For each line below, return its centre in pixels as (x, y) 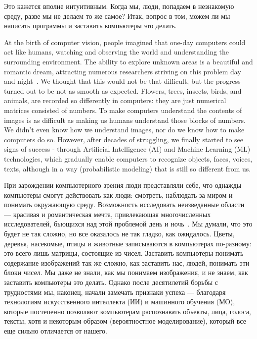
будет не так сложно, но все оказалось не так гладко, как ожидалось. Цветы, (119, 234)
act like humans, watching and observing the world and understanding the (116, 52)
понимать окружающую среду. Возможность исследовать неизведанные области (124, 204)
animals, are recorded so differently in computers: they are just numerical (115, 100)
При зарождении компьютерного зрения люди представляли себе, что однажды (123, 185)
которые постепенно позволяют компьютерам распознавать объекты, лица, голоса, (128, 311)
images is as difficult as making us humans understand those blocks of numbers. (125, 120)
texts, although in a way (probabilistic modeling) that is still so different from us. (128, 168)
